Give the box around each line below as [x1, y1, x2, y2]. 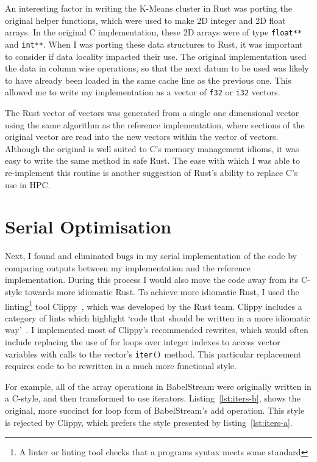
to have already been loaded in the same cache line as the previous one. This [5, 73, 291, 86]
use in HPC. [5, 178, 51, 191]
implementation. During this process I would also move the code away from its [5, 273, 299, 286]
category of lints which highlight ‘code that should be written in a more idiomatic [5, 311, 310, 324]
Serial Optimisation [5, 214, 172, 239]
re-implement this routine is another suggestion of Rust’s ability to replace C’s [5, 166, 298, 178]
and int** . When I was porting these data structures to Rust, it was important [5, 37, 303, 50]
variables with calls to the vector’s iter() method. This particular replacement [5, 347, 302, 360]
